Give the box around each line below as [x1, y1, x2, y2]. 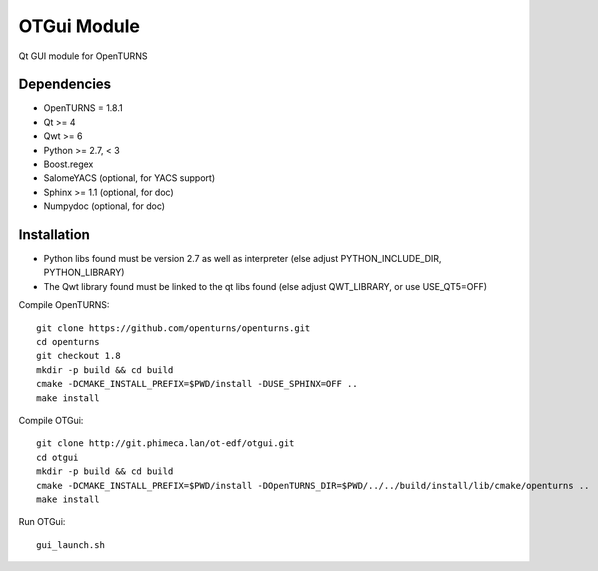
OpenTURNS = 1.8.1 [43, 102, 124, 114]
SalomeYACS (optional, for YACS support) [43, 172, 215, 184]
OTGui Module [18, 15, 140, 37]
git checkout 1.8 [36, 350, 121, 362]
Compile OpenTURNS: [18, 299, 110, 311]
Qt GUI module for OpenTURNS [18, 50, 148, 62]
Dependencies [18, 76, 112, 93]
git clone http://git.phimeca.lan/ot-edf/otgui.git [36, 438, 295, 449]
